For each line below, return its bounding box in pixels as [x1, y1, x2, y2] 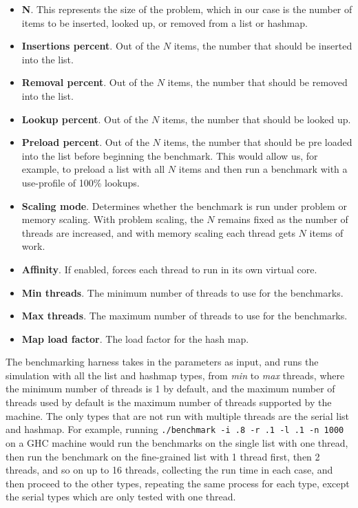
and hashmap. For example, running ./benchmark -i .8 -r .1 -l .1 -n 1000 [6, 422, 344, 436]
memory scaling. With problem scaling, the [21, 212, 204, 226]
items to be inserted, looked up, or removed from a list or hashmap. [21, 15, 308, 30]
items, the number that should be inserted [173, 39, 352, 53]
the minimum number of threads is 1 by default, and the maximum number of [6, 381, 335, 396]
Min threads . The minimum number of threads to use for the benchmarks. [21, 285, 344, 299]
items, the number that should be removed [167, 75, 348, 89]
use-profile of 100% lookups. [21, 175, 140, 189]
